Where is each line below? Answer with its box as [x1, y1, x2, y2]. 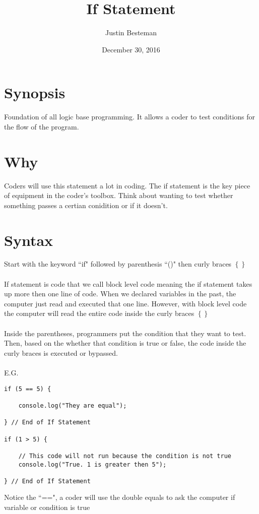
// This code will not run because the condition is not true [18, 452, 232, 460]
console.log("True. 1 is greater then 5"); [18, 461, 167, 468]
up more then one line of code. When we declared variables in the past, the [4, 288, 236, 299]
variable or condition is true [4, 502, 90, 512]
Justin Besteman [105, 27, 157, 38]
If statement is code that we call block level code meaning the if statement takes [4, 278, 252, 289]
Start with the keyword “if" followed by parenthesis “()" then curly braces [4, 259, 232, 269]
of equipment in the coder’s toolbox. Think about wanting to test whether [4, 190, 233, 201]
